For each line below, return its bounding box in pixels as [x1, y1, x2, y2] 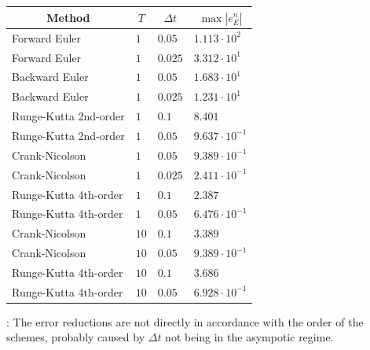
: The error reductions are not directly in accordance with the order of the [6, 313, 364, 330]
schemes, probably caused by [6, 329, 145, 345]
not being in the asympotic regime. [165, 329, 334, 345]
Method [46, 9, 90, 25]
